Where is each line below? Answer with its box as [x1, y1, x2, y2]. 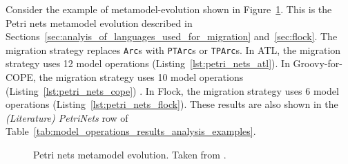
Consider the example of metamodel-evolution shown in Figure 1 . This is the [6, 2, 332, 16]
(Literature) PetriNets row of [6, 110, 128, 125]
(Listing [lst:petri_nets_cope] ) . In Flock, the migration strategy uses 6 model [6, 83, 339, 98]
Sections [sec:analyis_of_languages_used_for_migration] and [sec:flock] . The [6, 29, 338, 44]
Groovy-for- [293, 56, 342, 71]
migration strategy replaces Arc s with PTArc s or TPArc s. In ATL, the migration [6, 42, 341, 57]
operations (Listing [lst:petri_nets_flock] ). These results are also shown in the [6, 97, 338, 111]
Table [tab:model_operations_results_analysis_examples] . [6, 124, 256, 138]
